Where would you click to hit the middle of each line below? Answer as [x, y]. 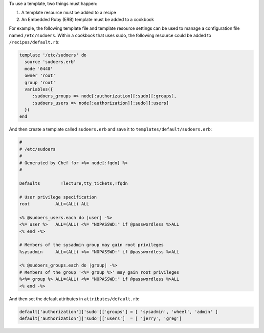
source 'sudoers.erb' [51, 62]
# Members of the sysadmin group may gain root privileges [91, 245]
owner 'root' [40, 76]
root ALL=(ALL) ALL [54, 204]
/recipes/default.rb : [34, 42]
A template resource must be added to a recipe [69, 13]
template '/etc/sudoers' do [53, 55]
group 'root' [40, 82]
